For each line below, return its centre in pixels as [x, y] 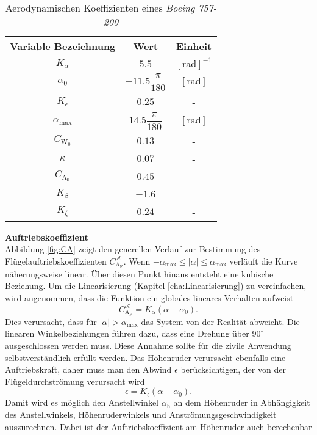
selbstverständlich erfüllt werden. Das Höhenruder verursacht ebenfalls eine [145, 357]
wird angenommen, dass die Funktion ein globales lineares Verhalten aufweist [149, 297]
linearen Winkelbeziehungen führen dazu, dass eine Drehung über [127, 333]
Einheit [194, 46]
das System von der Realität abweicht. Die [220, 321]
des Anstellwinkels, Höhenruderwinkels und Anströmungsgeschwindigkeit [141, 414]
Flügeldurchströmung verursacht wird [75, 381]
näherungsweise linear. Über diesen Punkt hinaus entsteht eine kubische [139, 273]
